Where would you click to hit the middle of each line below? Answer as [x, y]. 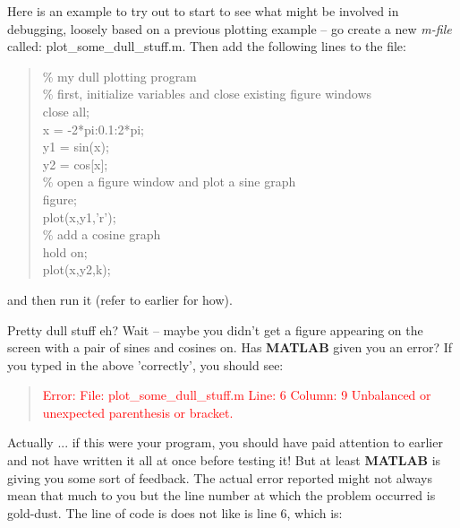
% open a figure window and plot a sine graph [169, 182]
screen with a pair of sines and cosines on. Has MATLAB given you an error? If [230, 347]
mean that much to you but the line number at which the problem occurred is [221, 495]
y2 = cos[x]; [75, 164]
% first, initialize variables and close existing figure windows [207, 94]
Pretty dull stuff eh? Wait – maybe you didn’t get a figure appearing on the [215, 329]
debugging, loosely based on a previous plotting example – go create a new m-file [230, 28]
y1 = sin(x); [76, 147]
